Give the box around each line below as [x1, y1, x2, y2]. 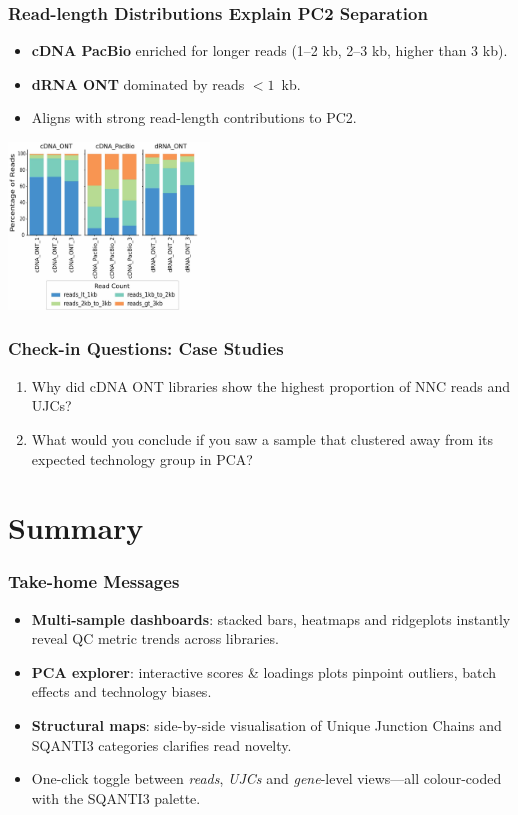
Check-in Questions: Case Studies [8, 336, 284, 361]
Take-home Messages [8, 569, 180, 594]
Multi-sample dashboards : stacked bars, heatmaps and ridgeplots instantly [31, 608, 511, 629]
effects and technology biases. [31, 681, 212, 702]
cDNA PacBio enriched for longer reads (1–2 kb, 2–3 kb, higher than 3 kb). [31, 40, 508, 61]
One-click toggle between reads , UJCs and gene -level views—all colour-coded [31, 768, 502, 789]
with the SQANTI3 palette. [31, 787, 201, 808]
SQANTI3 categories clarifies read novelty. [31, 734, 292, 755]
